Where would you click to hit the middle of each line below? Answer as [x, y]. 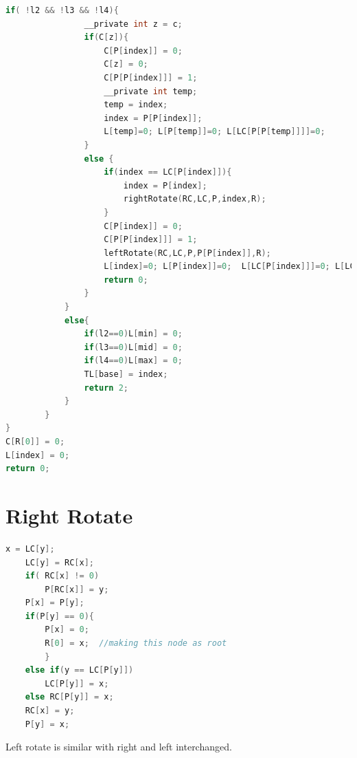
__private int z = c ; [133, 24]
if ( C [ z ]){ [106, 37]
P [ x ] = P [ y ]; [55, 603]
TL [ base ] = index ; [126, 375]
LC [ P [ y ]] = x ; [77, 683]
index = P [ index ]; [165, 185]
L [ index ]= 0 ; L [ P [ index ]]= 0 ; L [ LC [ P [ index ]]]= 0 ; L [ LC [229, 267]
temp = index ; [136, 105]
